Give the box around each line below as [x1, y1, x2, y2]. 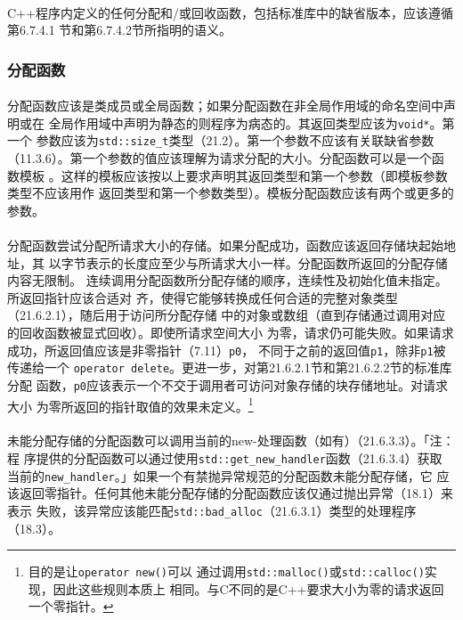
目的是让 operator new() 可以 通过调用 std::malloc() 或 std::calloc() [28, 562, 425, 581]
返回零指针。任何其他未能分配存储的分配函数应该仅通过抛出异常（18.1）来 [19, 484, 453, 502]
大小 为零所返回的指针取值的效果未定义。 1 [7, 394, 254, 415]
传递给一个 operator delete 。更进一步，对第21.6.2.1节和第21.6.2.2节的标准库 [7, 358, 452, 377]
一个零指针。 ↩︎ [28, 597, 114, 616]
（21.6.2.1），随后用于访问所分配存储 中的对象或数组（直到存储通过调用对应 [7, 306, 446, 324]
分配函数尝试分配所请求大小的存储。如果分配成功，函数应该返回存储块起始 [7, 236, 443, 255]
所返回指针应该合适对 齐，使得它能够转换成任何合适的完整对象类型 [7, 288, 398, 306]
